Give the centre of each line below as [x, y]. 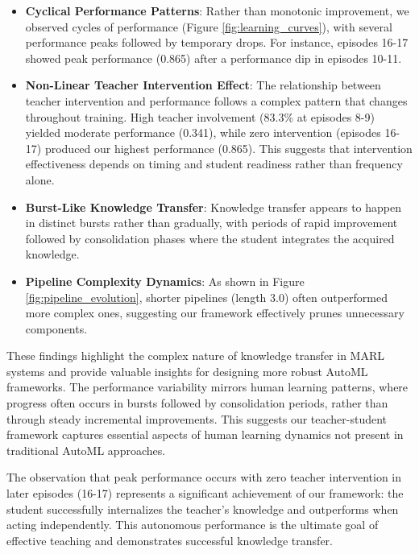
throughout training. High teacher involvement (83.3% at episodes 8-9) [200, 116]
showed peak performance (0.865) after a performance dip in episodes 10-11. [214, 58]
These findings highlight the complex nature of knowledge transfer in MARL [195, 356]
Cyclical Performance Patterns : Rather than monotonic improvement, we [217, 10]
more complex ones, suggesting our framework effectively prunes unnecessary [215, 313]
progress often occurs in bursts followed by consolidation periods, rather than [197, 403]
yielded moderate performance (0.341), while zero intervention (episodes [203, 132]
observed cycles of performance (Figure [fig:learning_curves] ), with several [209, 26]
